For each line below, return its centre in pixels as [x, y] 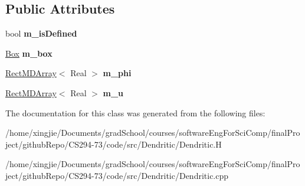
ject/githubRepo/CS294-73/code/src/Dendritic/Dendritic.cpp [117, 175]
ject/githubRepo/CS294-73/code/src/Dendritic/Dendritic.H [114, 144]
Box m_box [29, 53]
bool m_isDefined [41, 33]
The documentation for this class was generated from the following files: [135, 112]
